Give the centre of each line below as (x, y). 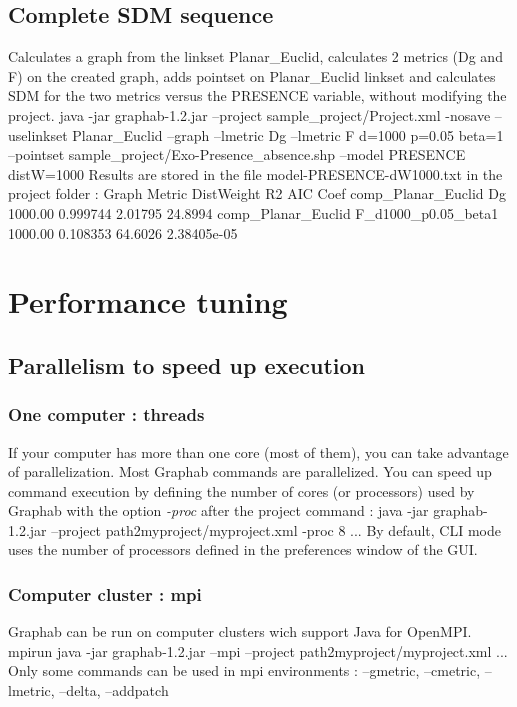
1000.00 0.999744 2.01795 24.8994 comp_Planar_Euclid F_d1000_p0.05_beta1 (253, 212)
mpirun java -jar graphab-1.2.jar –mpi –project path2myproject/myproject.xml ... (258, 650)
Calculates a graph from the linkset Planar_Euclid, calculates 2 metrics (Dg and (255, 56)
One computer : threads (106, 414)
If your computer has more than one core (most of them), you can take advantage (258, 451)
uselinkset (38, 134)
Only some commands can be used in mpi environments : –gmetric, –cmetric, (244, 670)
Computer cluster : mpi (105, 594)
